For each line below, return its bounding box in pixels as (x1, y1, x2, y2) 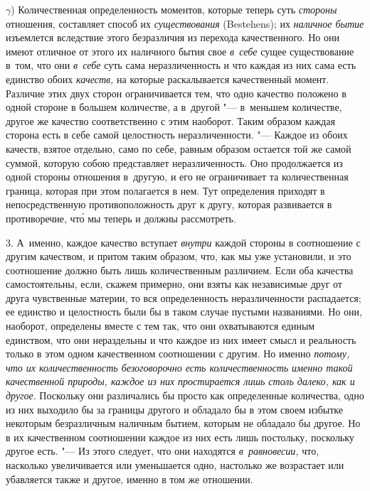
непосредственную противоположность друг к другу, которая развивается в (6, 197, 332, 212)
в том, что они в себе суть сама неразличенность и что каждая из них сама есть (6, 58, 356, 72)
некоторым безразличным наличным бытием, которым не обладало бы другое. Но (6, 416, 361, 431)
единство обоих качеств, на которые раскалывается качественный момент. (6, 71, 329, 86)
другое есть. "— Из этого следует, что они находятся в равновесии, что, (6, 443, 319, 458)
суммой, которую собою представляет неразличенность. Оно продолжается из (6, 155, 343, 170)
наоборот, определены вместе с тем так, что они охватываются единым (6, 318, 315, 333)
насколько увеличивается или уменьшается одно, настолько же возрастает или (6, 458, 344, 472)
